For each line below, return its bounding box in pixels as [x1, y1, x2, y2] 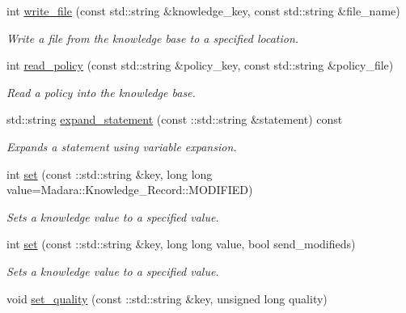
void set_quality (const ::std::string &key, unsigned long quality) [6, 290, 328, 307]
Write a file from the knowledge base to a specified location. [6, 29, 299, 46]
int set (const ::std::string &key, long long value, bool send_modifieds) [6, 235, 356, 252]
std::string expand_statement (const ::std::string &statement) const [6, 111, 343, 128]
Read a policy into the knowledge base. [6, 83, 196, 100]
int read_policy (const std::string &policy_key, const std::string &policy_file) [6, 57, 394, 74]
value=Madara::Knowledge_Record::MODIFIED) [6, 181, 253, 198]
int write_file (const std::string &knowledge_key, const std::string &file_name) [6, 2, 400, 19]
